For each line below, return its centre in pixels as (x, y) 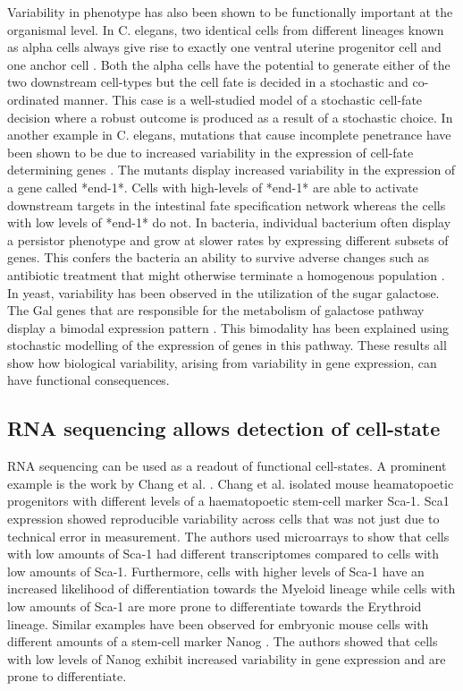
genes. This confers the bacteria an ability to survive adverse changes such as (219, 257)
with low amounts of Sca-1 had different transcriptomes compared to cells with (223, 554)
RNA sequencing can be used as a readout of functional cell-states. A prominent (227, 466)
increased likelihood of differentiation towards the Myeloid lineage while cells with (231, 589)
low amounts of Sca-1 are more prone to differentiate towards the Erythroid (215, 606)
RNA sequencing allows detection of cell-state (224, 428)
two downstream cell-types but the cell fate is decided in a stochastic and (208, 82)
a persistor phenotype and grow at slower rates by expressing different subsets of (228, 239)
